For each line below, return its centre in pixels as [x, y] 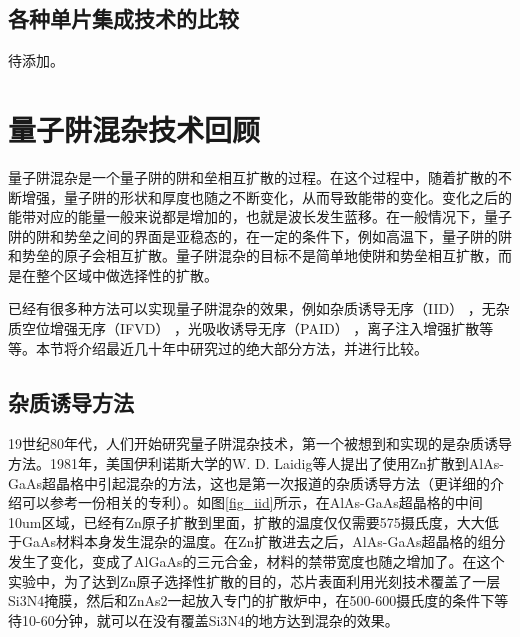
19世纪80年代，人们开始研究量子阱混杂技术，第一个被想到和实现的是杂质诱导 [260, 443]
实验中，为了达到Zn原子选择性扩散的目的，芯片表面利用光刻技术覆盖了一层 [254, 580]
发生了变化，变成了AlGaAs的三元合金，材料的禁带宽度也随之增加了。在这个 [256, 561]
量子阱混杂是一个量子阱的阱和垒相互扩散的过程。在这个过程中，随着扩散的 [253, 176]
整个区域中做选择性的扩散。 [126, 274]
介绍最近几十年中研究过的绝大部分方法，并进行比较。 [252, 347]
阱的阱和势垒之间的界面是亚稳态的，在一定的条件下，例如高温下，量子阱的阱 [260, 235]
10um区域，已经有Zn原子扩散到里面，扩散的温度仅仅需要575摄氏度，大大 [246, 521]
